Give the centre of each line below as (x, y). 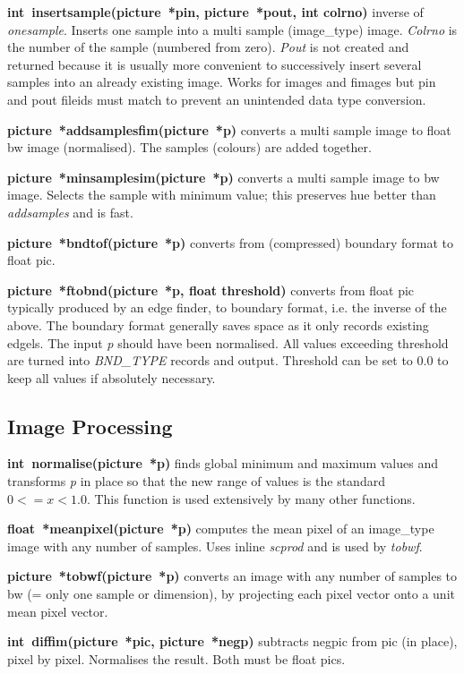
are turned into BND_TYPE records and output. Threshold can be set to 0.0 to (228, 360)
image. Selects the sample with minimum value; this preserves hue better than (222, 195)
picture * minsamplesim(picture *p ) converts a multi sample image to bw (223, 177)
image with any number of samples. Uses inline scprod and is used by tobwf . (215, 546)
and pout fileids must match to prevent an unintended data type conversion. (217, 99)
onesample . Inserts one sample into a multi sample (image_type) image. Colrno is (232, 29)
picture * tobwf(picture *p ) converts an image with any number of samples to (232, 576)
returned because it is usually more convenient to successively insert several (215, 64)
